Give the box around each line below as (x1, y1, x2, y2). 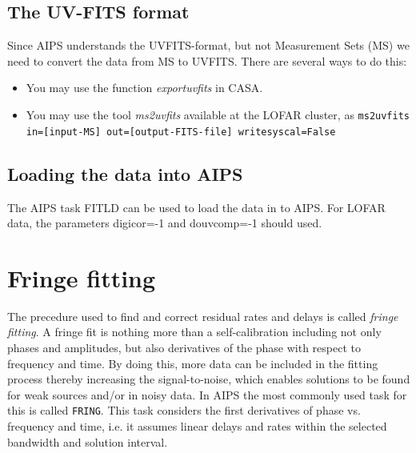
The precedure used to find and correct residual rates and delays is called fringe (7, 307, 398, 324)
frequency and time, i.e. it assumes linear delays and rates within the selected (7, 418, 387, 435)
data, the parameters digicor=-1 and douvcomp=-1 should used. (7, 214, 322, 231)
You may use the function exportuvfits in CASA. (26, 79, 263, 96)
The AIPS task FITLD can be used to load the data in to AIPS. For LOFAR (7, 198, 386, 215)
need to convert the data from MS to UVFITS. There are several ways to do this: (7, 52, 407, 69)
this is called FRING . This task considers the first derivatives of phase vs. (7, 402, 361, 419)
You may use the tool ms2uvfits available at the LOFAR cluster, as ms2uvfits (26, 106, 410, 122)
